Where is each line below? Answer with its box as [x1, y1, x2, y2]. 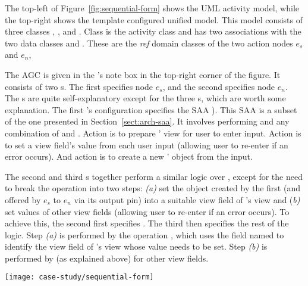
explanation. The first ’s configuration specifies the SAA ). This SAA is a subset [5, 103, 297, 116]
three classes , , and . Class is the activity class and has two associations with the [5, 25, 301, 38]
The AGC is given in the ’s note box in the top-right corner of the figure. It [5, 68, 281, 80]
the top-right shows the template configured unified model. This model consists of [5, 13, 303, 26]
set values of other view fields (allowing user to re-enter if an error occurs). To [5, 205, 290, 217]
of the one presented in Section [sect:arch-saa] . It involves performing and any [5, 115, 290, 128]
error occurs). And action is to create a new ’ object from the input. [5, 150, 253, 163]
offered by [5, 193, 41, 206]
